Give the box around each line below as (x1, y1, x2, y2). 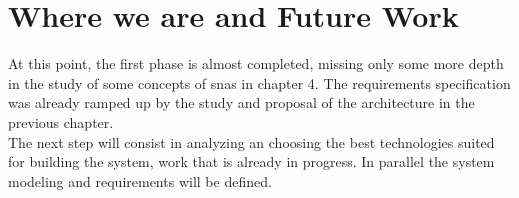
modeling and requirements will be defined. (8, 170, 272, 191)
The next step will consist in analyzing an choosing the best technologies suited (8, 131, 495, 152)
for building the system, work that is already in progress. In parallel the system (8, 151, 495, 172)
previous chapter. (8, 111, 114, 132)
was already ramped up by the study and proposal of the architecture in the (8, 92, 475, 113)
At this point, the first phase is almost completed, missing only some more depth (8, 53, 504, 74)
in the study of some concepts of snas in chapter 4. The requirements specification (8, 72, 511, 93)
